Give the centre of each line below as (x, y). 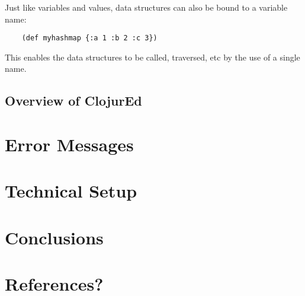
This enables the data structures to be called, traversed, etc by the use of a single (152, 57)
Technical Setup (71, 191)
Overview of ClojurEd (73, 101)
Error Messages (69, 144)
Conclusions (54, 237)
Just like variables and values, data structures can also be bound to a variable (146, 7)
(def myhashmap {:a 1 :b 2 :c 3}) (89, 38)
